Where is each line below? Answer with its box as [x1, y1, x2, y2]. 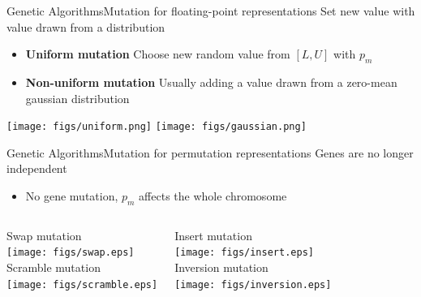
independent [6, 160, 67, 177]
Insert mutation [174, 226, 252, 243]
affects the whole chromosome [139, 187, 287, 204]
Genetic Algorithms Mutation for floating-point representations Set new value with [6, 2, 415, 19]
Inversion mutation [174, 259, 268, 276]
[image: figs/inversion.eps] [174, 278, 332, 291]
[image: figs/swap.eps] [6, 247, 135, 259]
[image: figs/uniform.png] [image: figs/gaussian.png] [6, 121, 307, 133]
